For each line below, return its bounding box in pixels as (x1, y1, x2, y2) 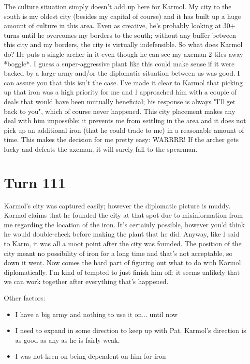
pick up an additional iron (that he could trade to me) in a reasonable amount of (4, 125, 244, 135)
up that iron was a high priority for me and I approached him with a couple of (4, 87, 237, 97)
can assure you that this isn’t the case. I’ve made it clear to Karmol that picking (4, 77, 243, 87)
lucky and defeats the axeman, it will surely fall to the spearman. (4, 143, 198, 154)
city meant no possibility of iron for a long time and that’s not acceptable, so (4, 248, 233, 258)
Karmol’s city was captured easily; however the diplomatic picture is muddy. (4, 200, 231, 210)
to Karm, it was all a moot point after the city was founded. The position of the (4, 238, 242, 248)
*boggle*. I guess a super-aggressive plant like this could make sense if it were (4, 58, 235, 68)
